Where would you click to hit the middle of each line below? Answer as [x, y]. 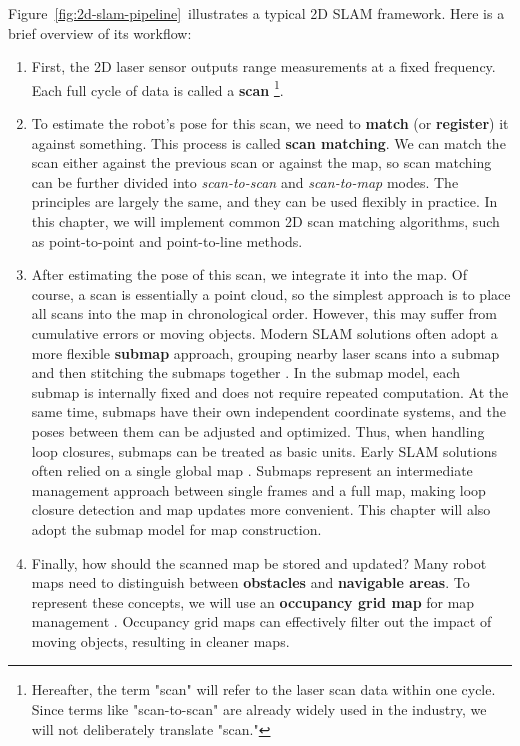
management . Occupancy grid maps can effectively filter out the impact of [261, 621]
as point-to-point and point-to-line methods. [167, 240]
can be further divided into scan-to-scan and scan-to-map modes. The [245, 181]
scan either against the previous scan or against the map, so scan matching [261, 162]
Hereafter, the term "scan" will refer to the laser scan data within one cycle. [263, 689]
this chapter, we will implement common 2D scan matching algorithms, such [265, 221]
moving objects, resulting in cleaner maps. [160, 640]
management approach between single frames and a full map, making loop [258, 489]
